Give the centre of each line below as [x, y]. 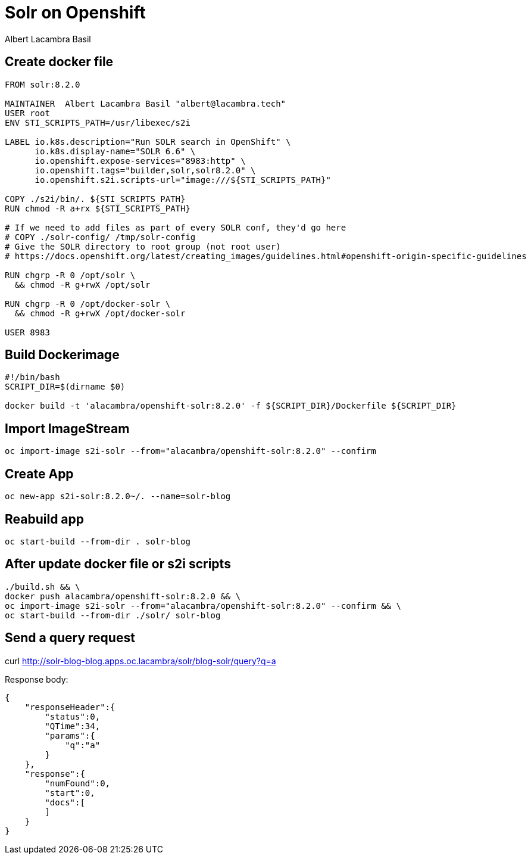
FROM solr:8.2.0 [43, 84]
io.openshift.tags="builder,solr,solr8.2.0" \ [145, 170]
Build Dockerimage [62, 355]
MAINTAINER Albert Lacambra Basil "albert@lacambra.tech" [146, 103]
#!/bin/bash [32, 377]
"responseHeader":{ [70, 707]
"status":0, [73, 716]
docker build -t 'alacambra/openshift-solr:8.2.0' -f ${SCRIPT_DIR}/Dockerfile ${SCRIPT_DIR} [231, 406]
